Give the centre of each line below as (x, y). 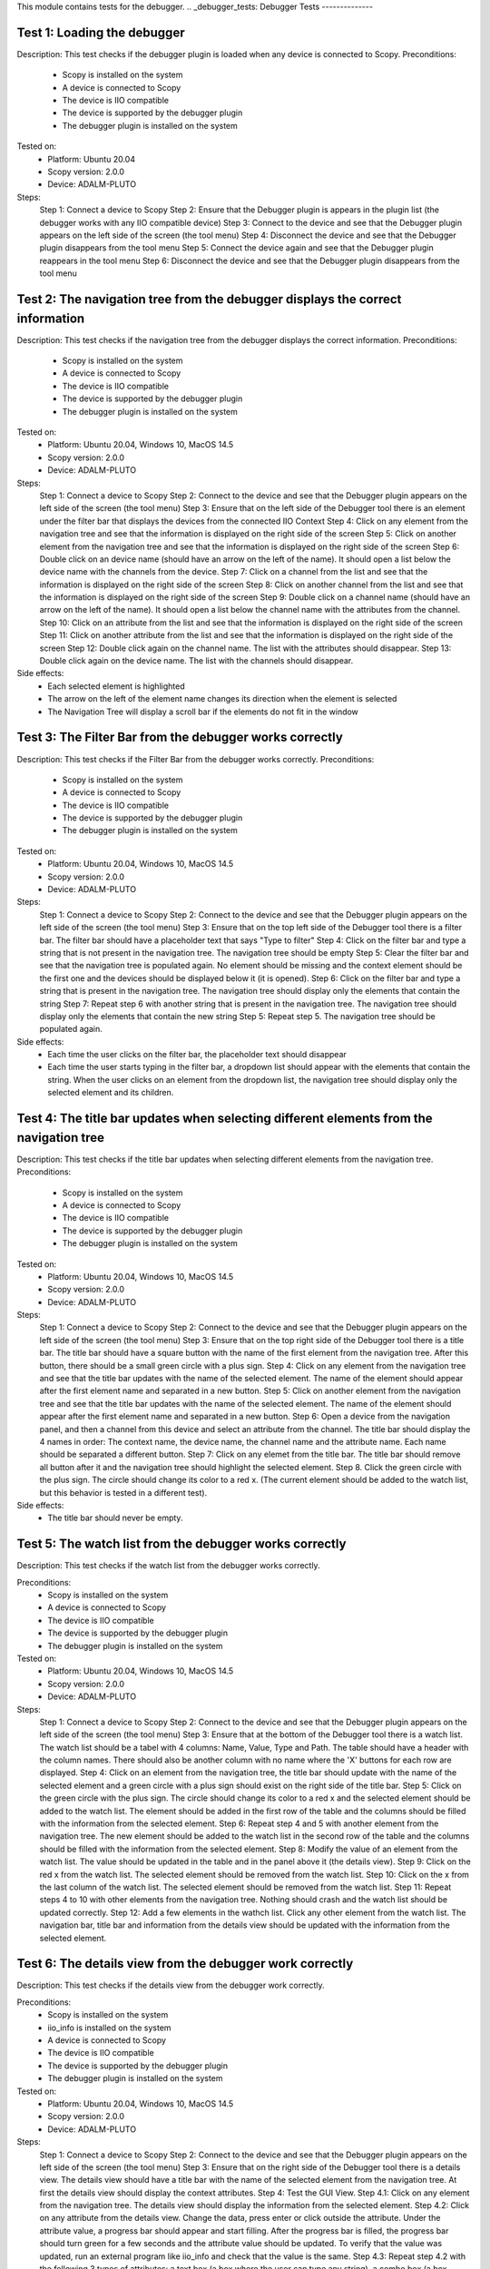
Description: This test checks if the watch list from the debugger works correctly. (169, 1566)
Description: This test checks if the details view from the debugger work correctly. (171, 1985)
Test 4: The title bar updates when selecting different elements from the (225, 1119)
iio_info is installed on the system (109, 2028)
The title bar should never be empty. (115, 1518)
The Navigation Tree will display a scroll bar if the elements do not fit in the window (203, 712)
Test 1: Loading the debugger (101, 32)
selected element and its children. (111, 1093)
